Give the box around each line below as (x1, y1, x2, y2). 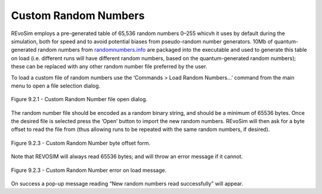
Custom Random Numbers (11, 9, 145, 22)
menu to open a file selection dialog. (11, 82, 101, 89)
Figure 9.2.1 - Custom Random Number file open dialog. (11, 96, 148, 103)
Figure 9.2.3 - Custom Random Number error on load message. (11, 167, 167, 174)
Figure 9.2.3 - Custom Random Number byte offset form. (11, 139, 151, 146)
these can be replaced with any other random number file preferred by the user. (11, 63, 208, 70)
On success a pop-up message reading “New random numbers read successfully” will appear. (11, 180, 244, 187)
